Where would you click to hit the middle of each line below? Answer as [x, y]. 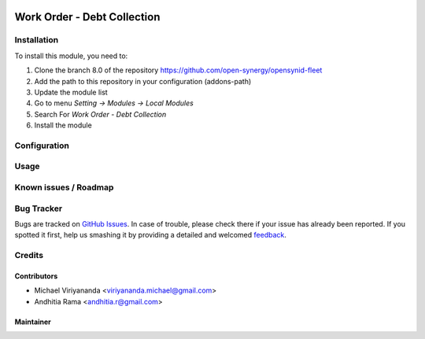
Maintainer [33, 322]
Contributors [36, 276]
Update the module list [71, 92]
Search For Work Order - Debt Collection [100, 114]
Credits [29, 256]
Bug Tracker [39, 208]
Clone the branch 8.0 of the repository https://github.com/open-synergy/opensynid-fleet [178, 70]
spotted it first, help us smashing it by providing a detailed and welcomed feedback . [151, 235]
